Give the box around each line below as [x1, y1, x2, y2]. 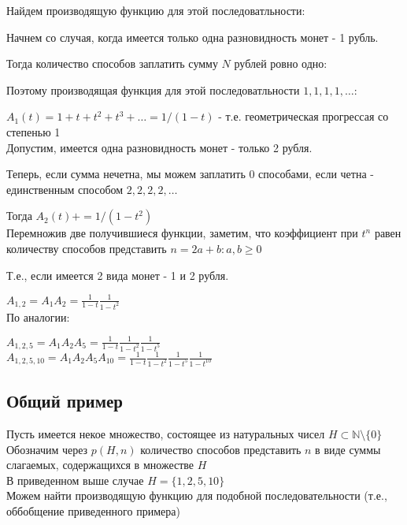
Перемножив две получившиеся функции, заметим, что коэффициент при [6, 225, 358, 241]
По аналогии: [6, 308, 70, 325]
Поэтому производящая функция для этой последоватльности [6, 81, 300, 98]
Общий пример [6, 389, 123, 413]
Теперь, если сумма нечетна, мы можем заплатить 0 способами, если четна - [6, 166, 374, 182]
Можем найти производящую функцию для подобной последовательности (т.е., [6, 487, 387, 504]
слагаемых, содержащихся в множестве [6, 456, 194, 473]
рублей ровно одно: [234, 55, 327, 72]
